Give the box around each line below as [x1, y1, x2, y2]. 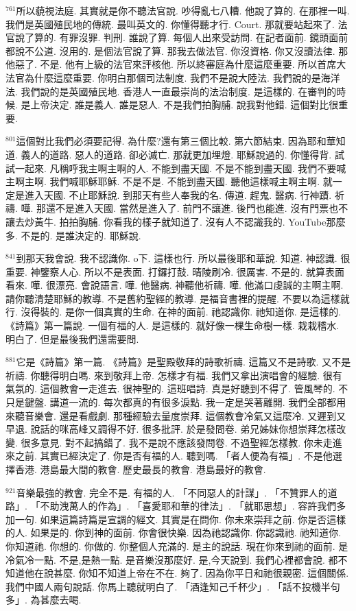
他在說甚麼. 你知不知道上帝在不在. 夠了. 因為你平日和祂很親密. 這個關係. [24, 566, 349, 580]
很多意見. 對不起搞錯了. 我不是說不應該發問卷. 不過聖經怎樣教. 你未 [21, 435, 323, 449]
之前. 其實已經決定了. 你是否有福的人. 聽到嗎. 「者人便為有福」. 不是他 [14, 448, 333, 463]
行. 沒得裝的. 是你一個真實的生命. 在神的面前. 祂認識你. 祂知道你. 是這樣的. [5, 304, 342, 319]
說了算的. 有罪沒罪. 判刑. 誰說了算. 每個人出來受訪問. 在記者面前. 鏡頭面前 [14, 30, 348, 45]
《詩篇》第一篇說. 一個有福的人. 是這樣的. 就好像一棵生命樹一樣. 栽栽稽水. [5, 318, 340, 333]
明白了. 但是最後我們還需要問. [5, 331, 139, 346]
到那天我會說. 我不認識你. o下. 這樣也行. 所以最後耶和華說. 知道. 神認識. [16, 251, 337, 265]
